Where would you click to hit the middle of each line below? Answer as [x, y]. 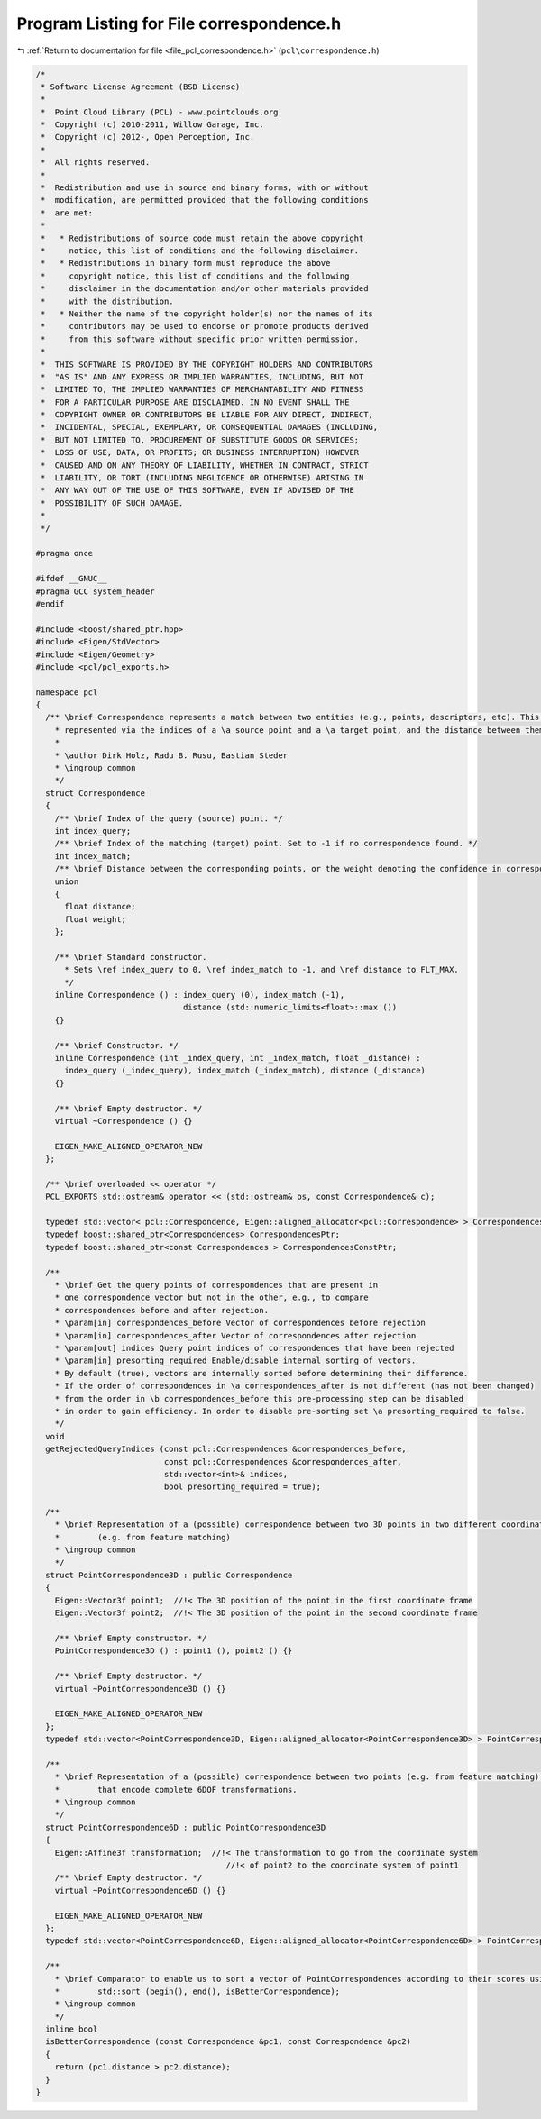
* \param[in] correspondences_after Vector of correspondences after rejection [235, 1335]
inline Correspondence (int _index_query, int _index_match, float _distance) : [238, 1058]
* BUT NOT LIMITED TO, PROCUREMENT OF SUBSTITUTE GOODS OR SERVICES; [200, 440]
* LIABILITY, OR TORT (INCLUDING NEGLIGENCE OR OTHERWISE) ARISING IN [202, 478]
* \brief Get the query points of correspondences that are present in [216, 1285]
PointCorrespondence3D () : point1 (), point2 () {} [174, 1651]
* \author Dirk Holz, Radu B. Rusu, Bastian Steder [171, 755]
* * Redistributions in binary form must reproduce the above [186, 263]
